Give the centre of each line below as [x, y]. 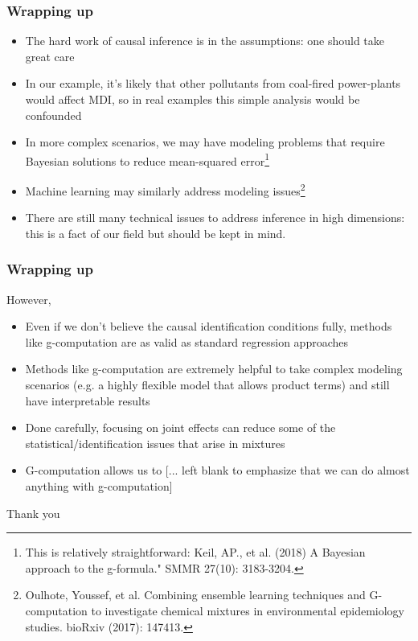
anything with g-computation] [99, 486]
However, [29, 299]
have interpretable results [88, 400]
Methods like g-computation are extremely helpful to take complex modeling [214, 369]
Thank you [33, 513]
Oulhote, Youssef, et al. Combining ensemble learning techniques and [195, 595]
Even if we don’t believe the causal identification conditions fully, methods [209, 326]
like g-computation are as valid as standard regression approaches [186, 341]
